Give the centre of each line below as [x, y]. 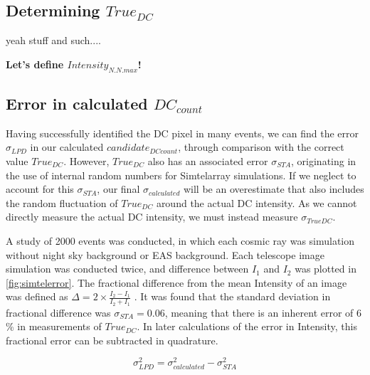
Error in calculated [77, 103]
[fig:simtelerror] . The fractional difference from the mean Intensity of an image [176, 282]
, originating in [324, 160]
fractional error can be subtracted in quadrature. [112, 340]
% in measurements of [54, 326]
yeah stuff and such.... [53, 40]
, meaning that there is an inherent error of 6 [263, 312]
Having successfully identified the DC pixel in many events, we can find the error [183, 133]
